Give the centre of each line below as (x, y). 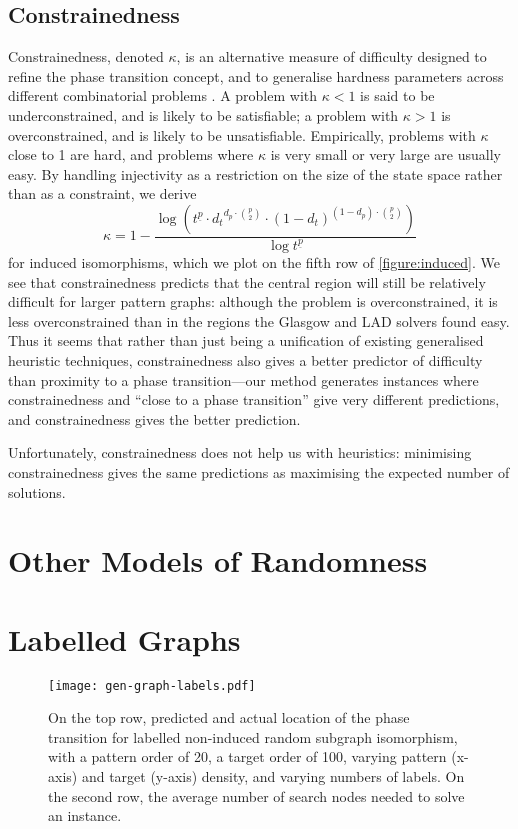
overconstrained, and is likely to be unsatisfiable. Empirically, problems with (242, 134)
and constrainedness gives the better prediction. (154, 418)
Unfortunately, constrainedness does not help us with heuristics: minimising (240, 452)
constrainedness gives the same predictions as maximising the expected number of (259, 471)
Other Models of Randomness (218, 560)
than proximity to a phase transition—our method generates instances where (243, 379)
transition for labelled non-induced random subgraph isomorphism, (253, 736)
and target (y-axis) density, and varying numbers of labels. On (273, 776)
